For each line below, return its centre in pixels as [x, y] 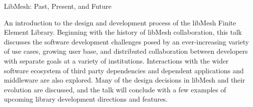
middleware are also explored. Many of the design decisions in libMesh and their [125, 80]
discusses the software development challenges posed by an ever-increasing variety [126, 41]
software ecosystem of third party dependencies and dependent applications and [124, 70]
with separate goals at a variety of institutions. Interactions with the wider [116, 60]
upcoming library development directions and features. [86, 99]
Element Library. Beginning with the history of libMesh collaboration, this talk [123, 32]
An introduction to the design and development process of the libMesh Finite [120, 22]
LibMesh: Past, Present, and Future [58, 6]
